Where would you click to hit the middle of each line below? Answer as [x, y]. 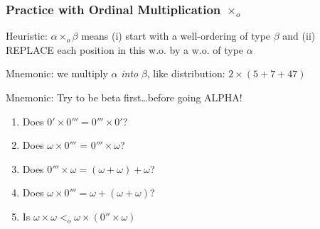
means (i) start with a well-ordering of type [176, 36]
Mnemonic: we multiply [57, 73]
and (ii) [299, 36]
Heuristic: [27, 36]
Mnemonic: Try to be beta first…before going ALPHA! [124, 97]
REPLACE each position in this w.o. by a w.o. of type [125, 49]
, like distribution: [186, 73]
